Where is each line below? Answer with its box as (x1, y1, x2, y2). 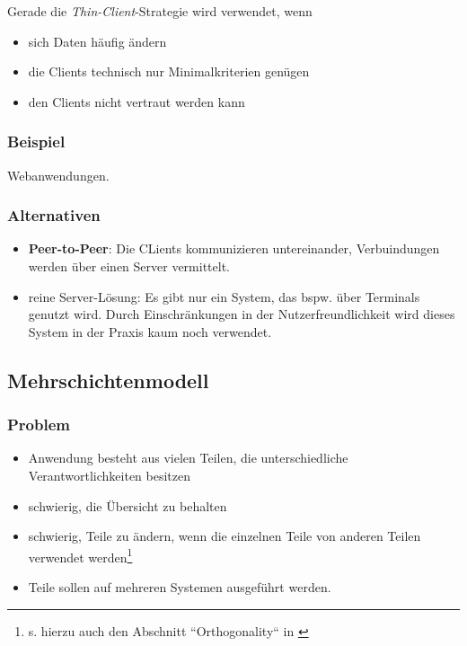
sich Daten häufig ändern (28, 31, 167, 50)
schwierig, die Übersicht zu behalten (28, 496, 227, 515)
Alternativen (7, 204, 101, 226)
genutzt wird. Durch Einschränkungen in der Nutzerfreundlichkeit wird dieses (28, 305, 455, 323)
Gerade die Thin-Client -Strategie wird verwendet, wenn (7, 2, 313, 20)
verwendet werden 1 (28, 544, 133, 566)
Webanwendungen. (7, 165, 110, 184)
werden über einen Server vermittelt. (28, 257, 230, 275)
